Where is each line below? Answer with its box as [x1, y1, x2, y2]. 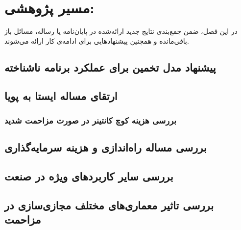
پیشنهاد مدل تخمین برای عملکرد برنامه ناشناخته [4, 59, 216, 75]
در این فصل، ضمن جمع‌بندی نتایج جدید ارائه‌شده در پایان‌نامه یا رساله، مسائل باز [4, 26, 238, 36]
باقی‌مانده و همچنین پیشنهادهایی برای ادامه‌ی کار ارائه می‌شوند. [4, 35, 189, 46]
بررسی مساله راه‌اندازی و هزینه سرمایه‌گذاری [4, 140, 207, 155]
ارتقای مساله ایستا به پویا [4, 88, 118, 103]
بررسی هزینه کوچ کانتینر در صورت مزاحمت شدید [4, 114, 176, 126]
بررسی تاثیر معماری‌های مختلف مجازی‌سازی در [4, 197, 214, 212]
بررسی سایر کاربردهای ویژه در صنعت [4, 168, 173, 183]
